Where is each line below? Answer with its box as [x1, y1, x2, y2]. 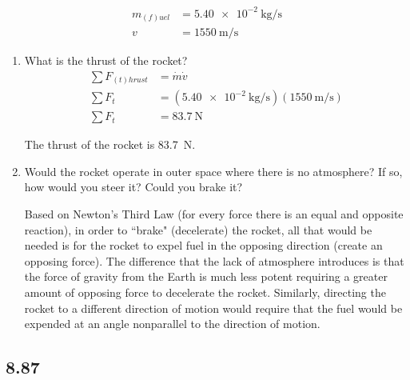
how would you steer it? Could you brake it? [24, 178, 243, 195]
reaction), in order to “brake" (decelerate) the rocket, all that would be [24, 221, 372, 238]
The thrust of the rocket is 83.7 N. [24, 136, 196, 153]
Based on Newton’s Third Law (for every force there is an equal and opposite [24, 206, 404, 222]
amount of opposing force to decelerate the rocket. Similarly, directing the [24, 284, 386, 301]
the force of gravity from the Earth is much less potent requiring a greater [24, 268, 388, 285]
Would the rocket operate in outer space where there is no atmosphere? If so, [24, 162, 403, 179]
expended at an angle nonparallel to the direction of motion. [24, 315, 320, 332]
